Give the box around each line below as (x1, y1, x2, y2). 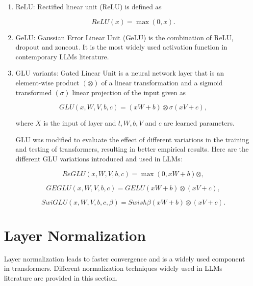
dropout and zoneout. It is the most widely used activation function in (15, 42, 228, 52)
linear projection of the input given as (72, 87, 186, 97)
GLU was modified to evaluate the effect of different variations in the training (15, 134, 249, 144)
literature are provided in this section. (4, 272, 118, 283)
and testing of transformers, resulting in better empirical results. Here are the (15, 144, 249, 154)
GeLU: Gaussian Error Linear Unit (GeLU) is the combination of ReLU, (15, 32, 234, 42)
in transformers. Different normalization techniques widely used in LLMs (4, 263, 223, 273)
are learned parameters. (164, 118, 235, 128)
